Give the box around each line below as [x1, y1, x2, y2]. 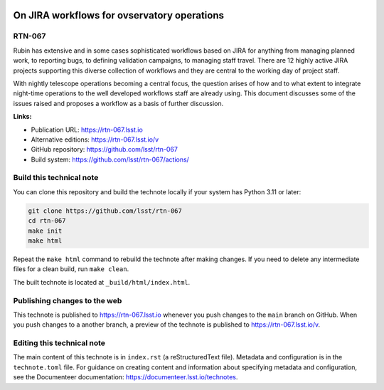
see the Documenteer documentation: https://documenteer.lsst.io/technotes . [13, 373, 238, 381]
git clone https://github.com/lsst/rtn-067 [28, 206, 183, 215]
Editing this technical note [13, 338, 106, 348]
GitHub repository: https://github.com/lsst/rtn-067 [31, 145, 178, 154]
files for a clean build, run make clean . [13, 265, 129, 273]
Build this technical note [13, 173, 99, 183]
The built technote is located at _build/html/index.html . [13, 278, 191, 286]
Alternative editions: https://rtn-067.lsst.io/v [31, 135, 159, 144]
